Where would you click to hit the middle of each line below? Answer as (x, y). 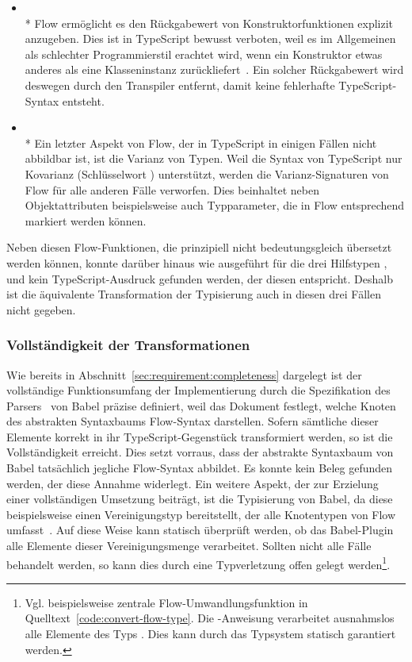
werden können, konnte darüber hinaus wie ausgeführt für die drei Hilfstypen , (197, 262)
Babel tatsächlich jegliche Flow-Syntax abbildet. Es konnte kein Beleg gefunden (200, 468)
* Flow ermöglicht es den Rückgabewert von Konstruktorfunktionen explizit (209, 23)
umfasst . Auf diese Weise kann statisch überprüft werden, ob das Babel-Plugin (200, 530)
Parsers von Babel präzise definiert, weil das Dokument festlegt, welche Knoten (201, 405)
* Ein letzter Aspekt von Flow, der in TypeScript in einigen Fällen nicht (201, 142)
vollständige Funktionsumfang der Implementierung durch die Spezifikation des (198, 390)
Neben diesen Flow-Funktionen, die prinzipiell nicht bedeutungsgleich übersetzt (199, 247)
